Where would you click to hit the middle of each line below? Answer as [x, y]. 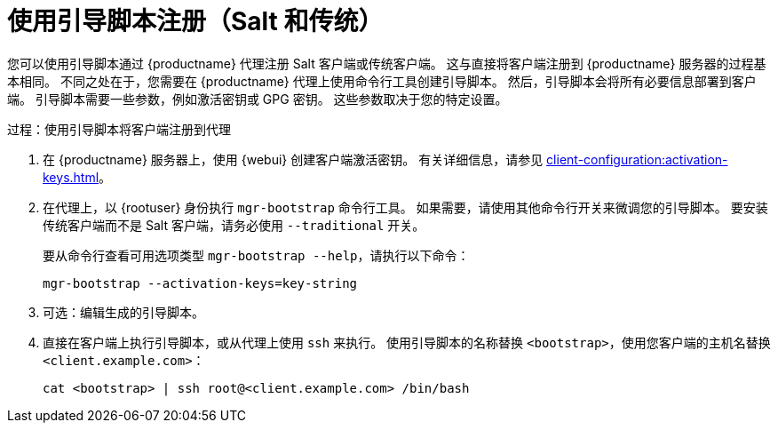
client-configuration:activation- [637, 159]
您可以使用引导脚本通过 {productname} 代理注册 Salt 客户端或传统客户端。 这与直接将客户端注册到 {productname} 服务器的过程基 [387, 63]
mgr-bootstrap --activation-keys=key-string [200, 283]
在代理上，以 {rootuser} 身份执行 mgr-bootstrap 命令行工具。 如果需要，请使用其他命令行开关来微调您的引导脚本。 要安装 [405, 207]
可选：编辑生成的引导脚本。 [123, 312]
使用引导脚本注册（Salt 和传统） [195, 21]
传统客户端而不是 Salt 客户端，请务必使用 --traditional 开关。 [234, 225]
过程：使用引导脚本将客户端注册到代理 [119, 129]
